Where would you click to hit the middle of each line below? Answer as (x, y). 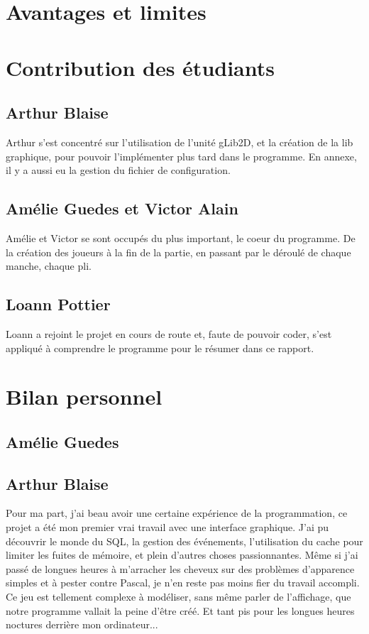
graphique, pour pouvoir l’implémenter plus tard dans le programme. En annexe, (181, 156)
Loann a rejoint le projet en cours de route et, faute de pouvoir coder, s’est (169, 333)
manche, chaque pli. (49, 266)
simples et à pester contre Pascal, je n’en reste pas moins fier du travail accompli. (183, 583)
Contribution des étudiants (140, 67)
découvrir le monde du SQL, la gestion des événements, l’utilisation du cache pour (184, 541)
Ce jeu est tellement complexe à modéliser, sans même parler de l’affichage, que (178, 597)
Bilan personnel (84, 397)
